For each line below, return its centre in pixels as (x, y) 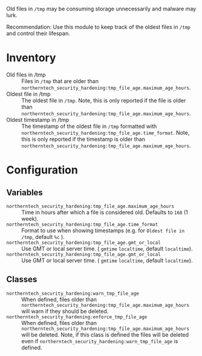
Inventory (31, 58)
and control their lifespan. (38, 33)
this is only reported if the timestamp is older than (83, 139)
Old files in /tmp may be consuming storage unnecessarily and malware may (101, 9)
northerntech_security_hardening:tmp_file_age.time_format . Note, (106, 132)
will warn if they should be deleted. (65, 311)
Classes (22, 279)
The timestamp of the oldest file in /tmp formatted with (89, 126)
